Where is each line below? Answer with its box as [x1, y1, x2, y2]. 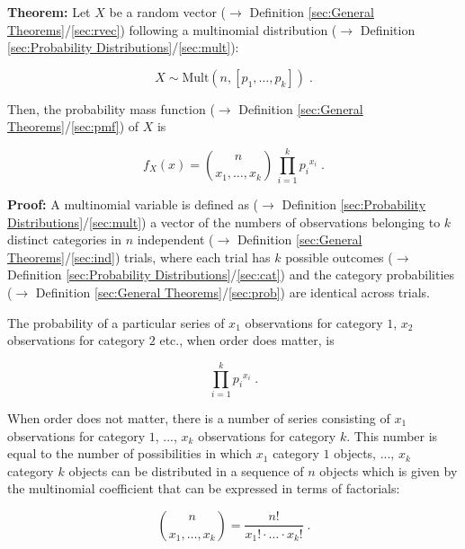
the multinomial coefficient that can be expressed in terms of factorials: [7, 479, 400, 498]
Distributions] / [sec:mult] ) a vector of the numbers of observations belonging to [7, 212, 441, 231]
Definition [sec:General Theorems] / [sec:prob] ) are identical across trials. [35, 283, 430, 302]
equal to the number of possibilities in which [7, 444, 253, 463]
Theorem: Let [7, 3, 91, 21]
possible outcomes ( [285, 247, 393, 266]
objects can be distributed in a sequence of [68, 461, 304, 480]
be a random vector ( [109, 3, 227, 21]
